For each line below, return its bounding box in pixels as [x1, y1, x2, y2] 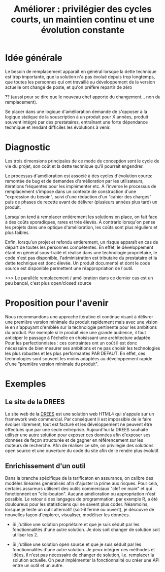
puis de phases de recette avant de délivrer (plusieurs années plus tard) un [5, 199, 158, 205]
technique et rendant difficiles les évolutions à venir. [5, 124, 111, 130]
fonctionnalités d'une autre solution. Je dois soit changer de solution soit [12, 527, 160, 533]
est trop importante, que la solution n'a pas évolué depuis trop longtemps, [5, 74, 155, 79]
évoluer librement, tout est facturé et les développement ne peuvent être [5, 421, 153, 427]
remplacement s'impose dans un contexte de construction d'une [5, 189, 136, 194]
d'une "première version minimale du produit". [5, 361, 99, 367]
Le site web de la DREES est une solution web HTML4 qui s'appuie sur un [5, 411, 154, 417]
